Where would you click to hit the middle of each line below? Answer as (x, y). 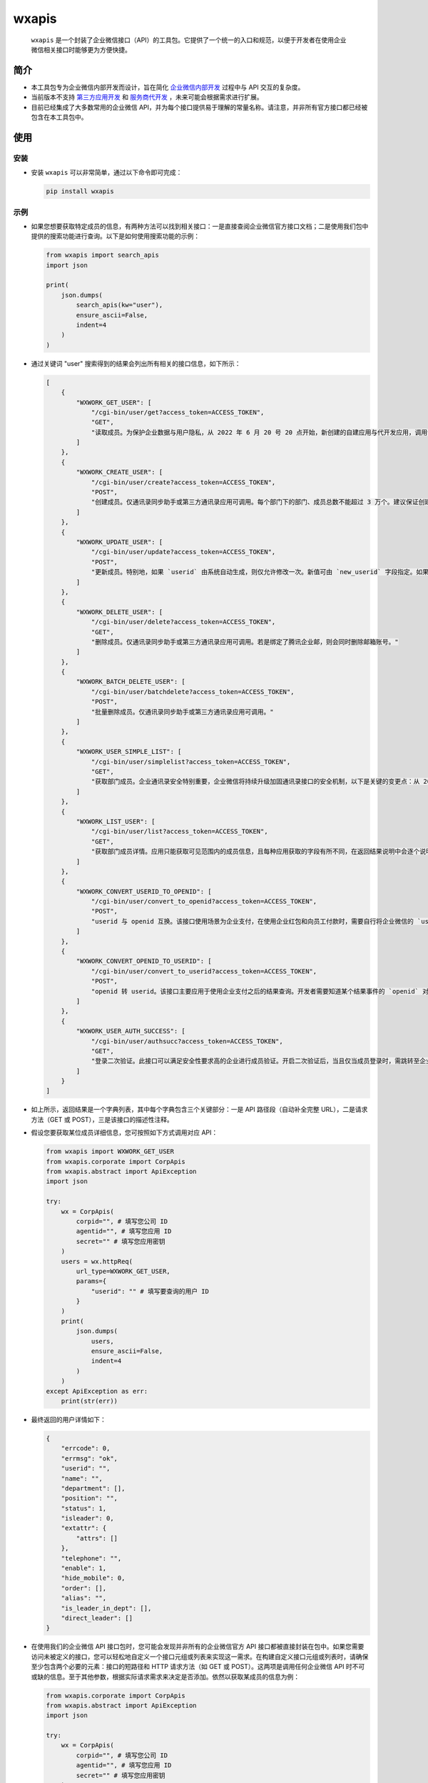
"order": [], (84, 1588)
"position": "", (89, 1498)
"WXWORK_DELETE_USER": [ (119, 612)
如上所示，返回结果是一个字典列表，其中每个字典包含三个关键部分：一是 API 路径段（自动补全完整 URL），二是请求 (199, 1110)
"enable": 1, (84, 1568)
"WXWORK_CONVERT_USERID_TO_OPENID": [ (144, 891)
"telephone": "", (91, 1558)
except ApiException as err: (97, 1391)
